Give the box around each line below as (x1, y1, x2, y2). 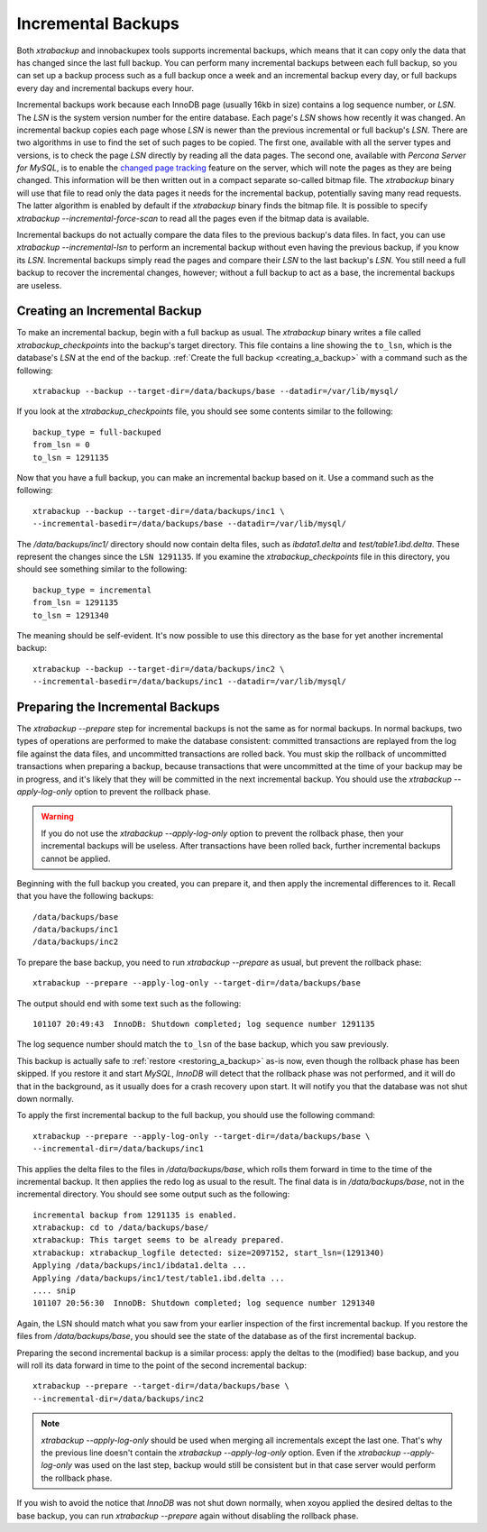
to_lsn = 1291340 (32, 610, 109, 620)
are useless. (16, 280, 62, 290)
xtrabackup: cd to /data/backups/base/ (32, 1223, 209, 1233)
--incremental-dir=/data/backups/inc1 (32, 1143, 205, 1154)
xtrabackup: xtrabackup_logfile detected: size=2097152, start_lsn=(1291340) (32, 1247, 385, 1258)
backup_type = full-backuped (32, 427, 161, 437)
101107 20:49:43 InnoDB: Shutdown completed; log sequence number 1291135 (32, 1019, 375, 1030)
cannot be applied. (41, 853, 111, 864)
